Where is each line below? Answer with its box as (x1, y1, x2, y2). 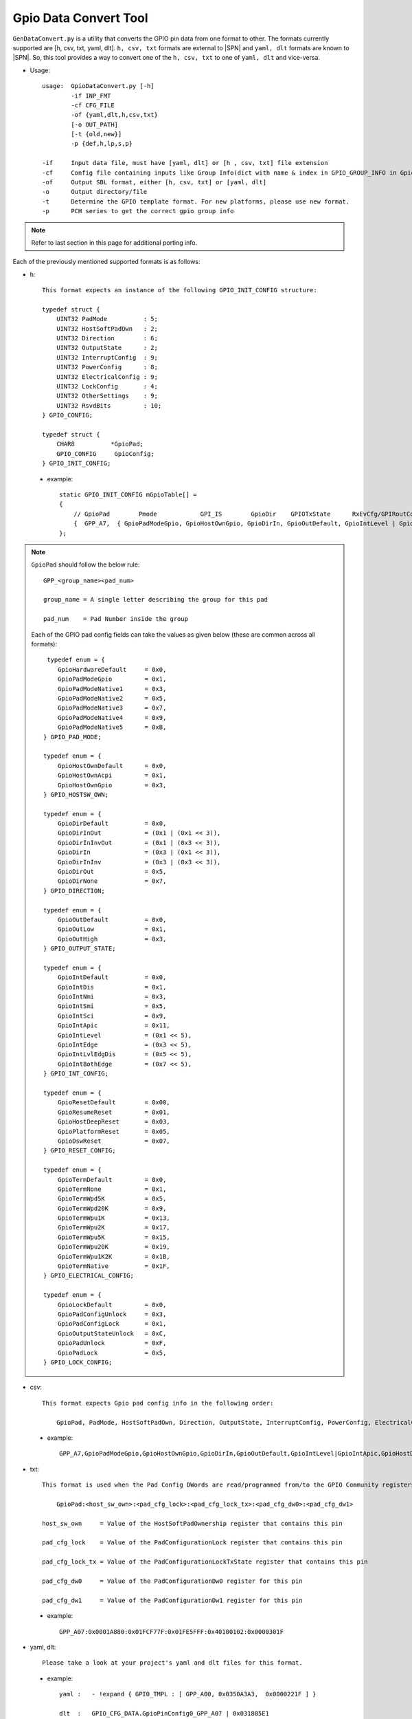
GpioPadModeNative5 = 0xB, (57, 723, 167, 732)
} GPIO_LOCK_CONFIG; (43, 1358, 113, 1366)
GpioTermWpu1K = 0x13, (57, 1214, 171, 1222)
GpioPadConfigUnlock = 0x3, (57, 1310, 167, 1318)
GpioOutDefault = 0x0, (57, 915, 167, 923)
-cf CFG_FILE (71, 101, 115, 109)
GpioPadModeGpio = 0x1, (57, 675, 167, 683)
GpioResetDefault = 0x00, (57, 1099, 171, 1106)
